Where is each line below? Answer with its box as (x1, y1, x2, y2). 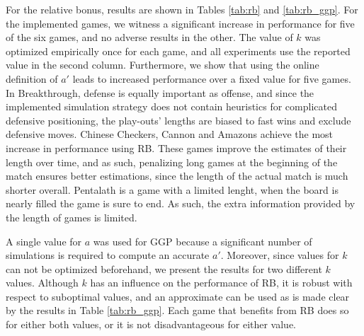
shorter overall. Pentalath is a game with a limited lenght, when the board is (6, 182, 339, 197)
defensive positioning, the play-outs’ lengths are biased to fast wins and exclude (6, 112, 351, 127)
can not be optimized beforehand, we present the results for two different (6, 261, 322, 276)
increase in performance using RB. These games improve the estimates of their (6, 140, 347, 155)
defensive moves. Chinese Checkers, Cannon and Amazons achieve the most (6, 127, 334, 141)
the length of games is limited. (6, 209, 137, 224)
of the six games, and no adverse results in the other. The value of (6, 30, 293, 45)
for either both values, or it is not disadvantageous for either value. (6, 317, 297, 332)
